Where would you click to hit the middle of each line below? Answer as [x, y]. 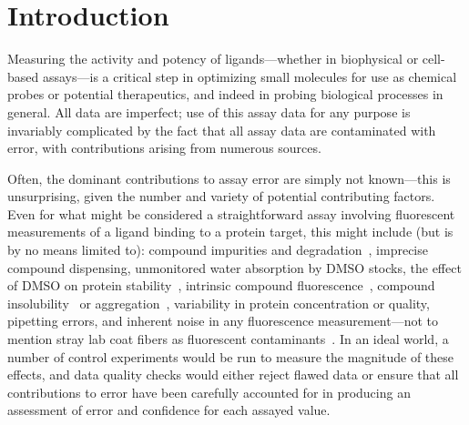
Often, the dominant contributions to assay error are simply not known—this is [229, 178]
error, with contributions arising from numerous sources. [164, 148]
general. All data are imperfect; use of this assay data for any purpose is [209, 111]
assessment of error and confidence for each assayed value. [169, 410]
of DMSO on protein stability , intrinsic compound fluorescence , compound [221, 285]
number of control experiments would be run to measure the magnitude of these [231, 356]
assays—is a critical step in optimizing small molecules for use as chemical [250, 76]
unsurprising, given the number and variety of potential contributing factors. [221, 196]
